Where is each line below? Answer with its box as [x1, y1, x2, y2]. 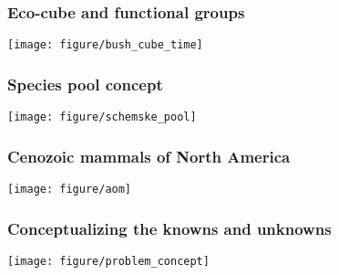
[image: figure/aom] [7, 182, 132, 196]
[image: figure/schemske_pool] [7, 111, 197, 124]
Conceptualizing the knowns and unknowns [7, 217, 332, 239]
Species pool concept [7, 72, 163, 95]
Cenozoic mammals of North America [7, 144, 291, 167]
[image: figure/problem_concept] [7, 254, 210, 268]
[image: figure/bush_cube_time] [7, 38, 203, 52]
